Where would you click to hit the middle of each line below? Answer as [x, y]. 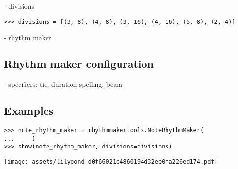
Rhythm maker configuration [79, 64]
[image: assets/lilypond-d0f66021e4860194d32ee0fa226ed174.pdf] [111, 161]
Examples [29, 111]
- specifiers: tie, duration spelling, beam [63, 84]
